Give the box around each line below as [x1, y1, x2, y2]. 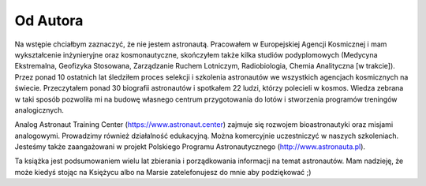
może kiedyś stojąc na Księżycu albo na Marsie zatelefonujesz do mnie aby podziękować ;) [14, 167, 312, 177]
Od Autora [14, 12, 84, 29]
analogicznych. [14, 105, 65, 114]
